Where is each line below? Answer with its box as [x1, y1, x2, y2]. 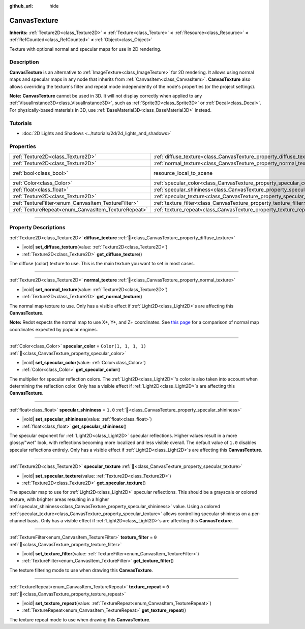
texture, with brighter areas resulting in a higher [9, 496, 109, 502]
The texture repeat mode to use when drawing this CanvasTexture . [9, 616, 151, 622]
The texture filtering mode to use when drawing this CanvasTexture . [9, 567, 154, 573]
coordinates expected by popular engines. [9, 326, 98, 332]
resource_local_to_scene [153, 170, 213, 177]
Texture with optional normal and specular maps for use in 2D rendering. [9, 46, 162, 52]
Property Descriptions [9, 224, 66, 231]
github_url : [9, 3, 33, 9]
